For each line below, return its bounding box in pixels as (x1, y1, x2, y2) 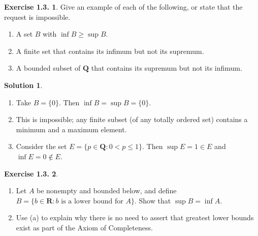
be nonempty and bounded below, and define (37, 185, 177, 196)
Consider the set (16, 141, 67, 152)
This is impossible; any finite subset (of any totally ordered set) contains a (16, 114, 248, 125)
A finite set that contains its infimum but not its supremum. (16, 45, 204, 56)
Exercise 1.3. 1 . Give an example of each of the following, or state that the (4, 2, 243, 12)
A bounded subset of (16, 63, 81, 73)
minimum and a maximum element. (16, 124, 127, 134)
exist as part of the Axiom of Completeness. (16, 222, 153, 232)
